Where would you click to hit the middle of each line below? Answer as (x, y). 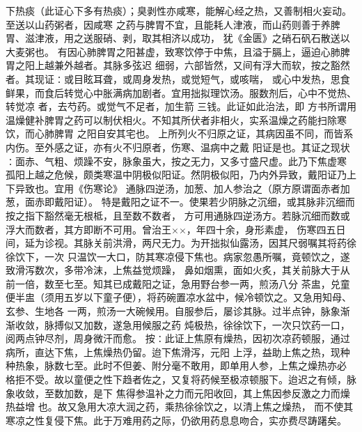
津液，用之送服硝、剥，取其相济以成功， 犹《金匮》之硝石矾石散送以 (192, 38)
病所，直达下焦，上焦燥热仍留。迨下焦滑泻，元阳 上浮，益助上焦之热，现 (173, 352)
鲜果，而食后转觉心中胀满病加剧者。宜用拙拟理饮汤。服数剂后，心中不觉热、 (181, 92)
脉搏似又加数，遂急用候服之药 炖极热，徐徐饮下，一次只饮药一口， (197, 324)
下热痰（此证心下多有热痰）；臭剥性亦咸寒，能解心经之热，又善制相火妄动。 (179, 10)
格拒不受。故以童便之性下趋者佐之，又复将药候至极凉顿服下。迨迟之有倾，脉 (181, 379)
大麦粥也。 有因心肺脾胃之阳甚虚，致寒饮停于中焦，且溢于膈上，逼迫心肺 (173, 51)
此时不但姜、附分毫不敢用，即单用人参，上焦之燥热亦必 (220, 365)
